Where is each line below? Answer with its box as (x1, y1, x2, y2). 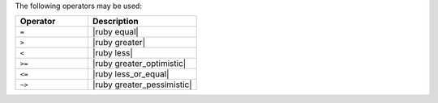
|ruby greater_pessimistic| (92, 79, 192, 90)
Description (92, 16, 140, 27)
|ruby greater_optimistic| (92, 58, 187, 69)
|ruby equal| (92, 27, 140, 38)
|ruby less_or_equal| (92, 68, 170, 80)
